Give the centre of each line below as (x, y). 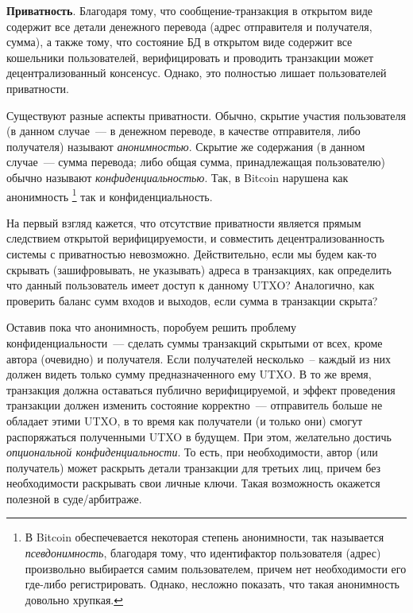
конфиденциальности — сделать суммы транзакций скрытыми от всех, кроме (195, 342)
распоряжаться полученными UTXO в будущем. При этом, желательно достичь (199, 436)
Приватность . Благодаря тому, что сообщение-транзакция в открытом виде (190, 10)
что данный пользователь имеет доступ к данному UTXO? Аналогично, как (191, 285)
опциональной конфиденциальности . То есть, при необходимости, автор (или (192, 452)
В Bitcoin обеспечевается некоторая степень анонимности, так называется (205, 537)
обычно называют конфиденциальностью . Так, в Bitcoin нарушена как (178, 177)
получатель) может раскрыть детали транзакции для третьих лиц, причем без (194, 467)
